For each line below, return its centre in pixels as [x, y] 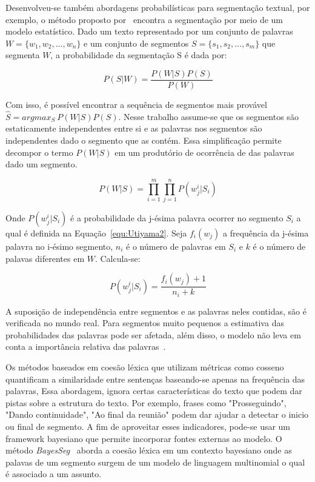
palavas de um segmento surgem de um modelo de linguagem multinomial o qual [155, 462]
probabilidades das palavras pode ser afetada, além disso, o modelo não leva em [153, 334]
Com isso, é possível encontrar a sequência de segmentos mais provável [136, 105]
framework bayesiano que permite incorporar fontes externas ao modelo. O [144, 438]
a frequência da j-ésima [266, 233]
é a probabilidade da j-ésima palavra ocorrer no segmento [177, 217]
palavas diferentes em [45, 258]
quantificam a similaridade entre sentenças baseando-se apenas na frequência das [155, 379]
